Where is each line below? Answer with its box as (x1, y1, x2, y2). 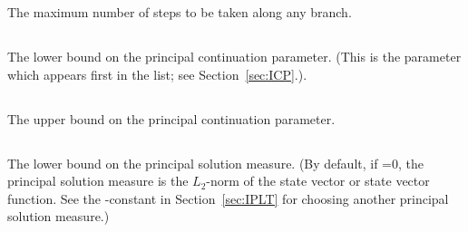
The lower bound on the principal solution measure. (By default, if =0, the (7, 153, 424, 172)
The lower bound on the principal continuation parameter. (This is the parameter (7, 46, 462, 65)
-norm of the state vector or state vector (206, 171, 430, 190)
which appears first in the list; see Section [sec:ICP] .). (7, 64, 307, 83)
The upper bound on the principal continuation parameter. (7, 109, 336, 128)
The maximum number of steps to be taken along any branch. (7, 3, 352, 21)
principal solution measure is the (7, 171, 189, 190)
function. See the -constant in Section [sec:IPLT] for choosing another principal (7, 188, 449, 208)
